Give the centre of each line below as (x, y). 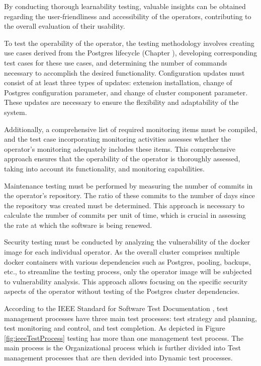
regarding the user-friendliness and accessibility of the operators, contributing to (128, 16)
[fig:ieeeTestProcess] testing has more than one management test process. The (124, 338)
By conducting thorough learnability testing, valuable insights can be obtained (125, 6)
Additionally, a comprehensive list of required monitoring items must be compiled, (131, 129)
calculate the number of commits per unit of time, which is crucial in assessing (125, 215)
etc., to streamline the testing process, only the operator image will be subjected (128, 271)
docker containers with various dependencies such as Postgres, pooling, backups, (127, 261)
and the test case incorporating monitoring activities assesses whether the (118, 139)
